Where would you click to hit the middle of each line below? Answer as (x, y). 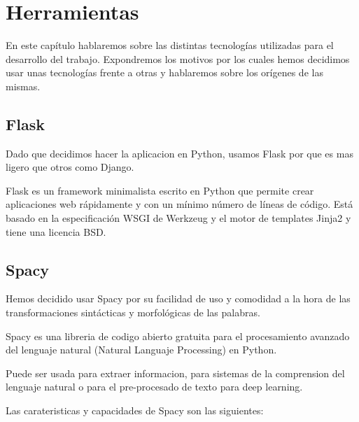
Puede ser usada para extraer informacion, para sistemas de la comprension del (175, 373)
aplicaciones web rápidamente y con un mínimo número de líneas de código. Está (179, 204)
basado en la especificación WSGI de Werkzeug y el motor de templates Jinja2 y (178, 218)
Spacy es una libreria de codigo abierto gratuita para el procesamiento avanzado (178, 336)
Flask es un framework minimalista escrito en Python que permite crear (160, 190)
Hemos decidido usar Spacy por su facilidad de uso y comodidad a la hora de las (178, 298)
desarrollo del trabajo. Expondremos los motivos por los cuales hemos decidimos (178, 58)
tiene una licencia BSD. (56, 231)
